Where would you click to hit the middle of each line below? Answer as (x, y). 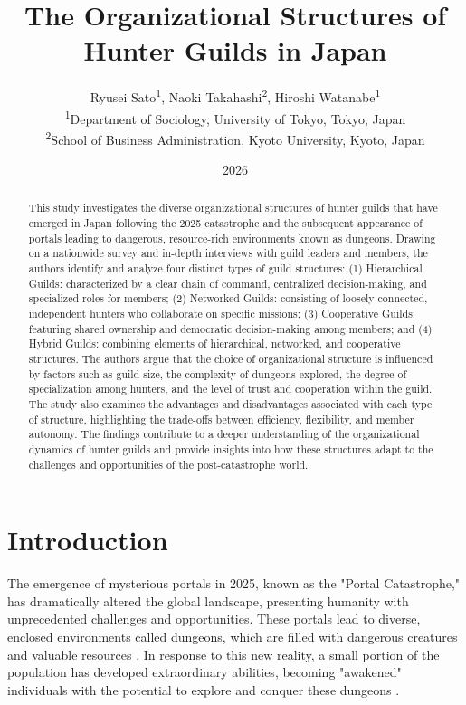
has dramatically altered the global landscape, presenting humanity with (208, 600)
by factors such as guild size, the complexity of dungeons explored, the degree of (218, 373)
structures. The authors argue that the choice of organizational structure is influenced (231, 359)
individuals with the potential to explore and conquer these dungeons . (204, 689)
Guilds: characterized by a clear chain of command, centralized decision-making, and (228, 283)
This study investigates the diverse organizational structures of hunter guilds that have (233, 208)
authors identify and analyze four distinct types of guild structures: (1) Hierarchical (225, 268)
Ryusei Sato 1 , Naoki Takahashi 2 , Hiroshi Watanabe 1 (235, 95)
